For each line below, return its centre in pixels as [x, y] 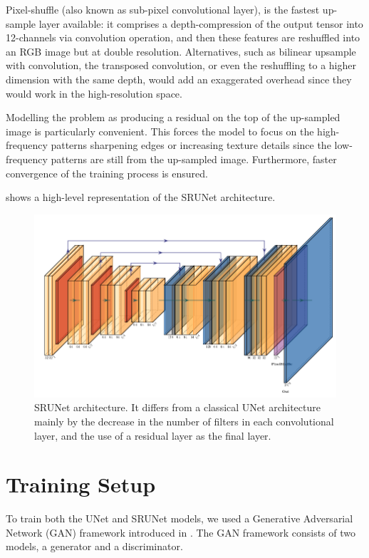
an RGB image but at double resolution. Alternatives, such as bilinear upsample [181, 51]
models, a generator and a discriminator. [94, 546]
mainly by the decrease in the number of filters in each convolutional [184, 421]
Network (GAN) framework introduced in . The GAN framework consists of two [181, 532]
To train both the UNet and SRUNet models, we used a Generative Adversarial [180, 518]
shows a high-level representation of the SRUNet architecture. [141, 197]
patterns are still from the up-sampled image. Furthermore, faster [194, 159]
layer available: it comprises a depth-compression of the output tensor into [201, 23]
